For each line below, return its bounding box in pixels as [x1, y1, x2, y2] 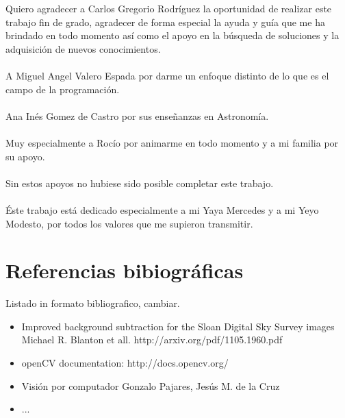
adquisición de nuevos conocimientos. [5, 41, 161, 56]
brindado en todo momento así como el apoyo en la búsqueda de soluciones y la [5, 28, 340, 42]
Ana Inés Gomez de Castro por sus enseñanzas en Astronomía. [5, 108, 269, 123]
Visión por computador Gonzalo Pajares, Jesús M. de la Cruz [21, 378, 280, 393]
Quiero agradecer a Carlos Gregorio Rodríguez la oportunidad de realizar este [5, 1, 332, 15]
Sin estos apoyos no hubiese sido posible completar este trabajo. [5, 175, 274, 190]
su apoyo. [5, 149, 45, 163]
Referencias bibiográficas [5, 256, 244, 284]
